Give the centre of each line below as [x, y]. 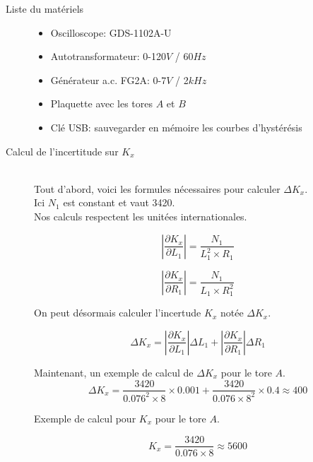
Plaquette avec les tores [102, 103]
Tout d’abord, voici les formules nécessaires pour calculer [157, 188]
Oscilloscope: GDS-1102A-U [111, 32]
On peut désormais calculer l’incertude [118, 313]
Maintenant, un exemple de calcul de [114, 372]
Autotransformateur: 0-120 [108, 56]
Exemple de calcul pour [85, 418]
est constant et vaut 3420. [119, 202]
